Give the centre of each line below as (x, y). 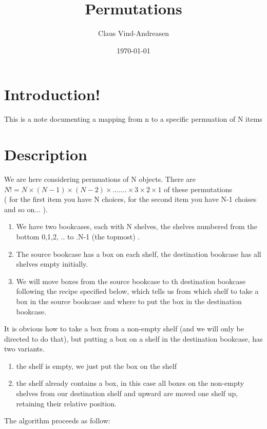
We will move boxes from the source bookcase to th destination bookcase (131, 281)
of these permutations (198, 189)
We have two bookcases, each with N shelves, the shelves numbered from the (137, 226)
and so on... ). (26, 209)
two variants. (24, 349)
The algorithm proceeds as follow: (57, 421)
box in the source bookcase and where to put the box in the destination (129, 301)
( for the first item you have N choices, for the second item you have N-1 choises (130, 199)
